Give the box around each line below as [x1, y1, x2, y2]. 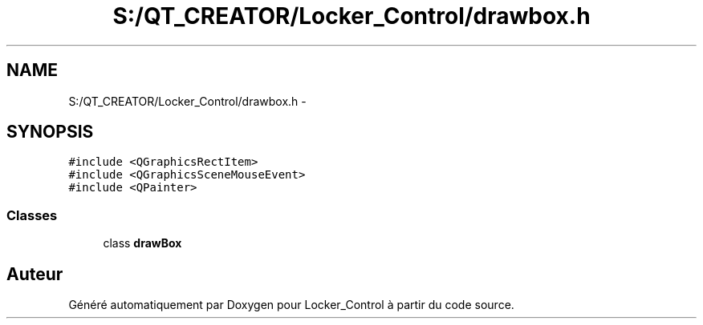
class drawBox [103, 236, 182, 251]
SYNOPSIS [6, 122, 94, 142]
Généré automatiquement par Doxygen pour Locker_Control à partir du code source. [68, 298, 514, 312]
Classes [6, 207, 58, 223]
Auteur [6, 263, 63, 284]
